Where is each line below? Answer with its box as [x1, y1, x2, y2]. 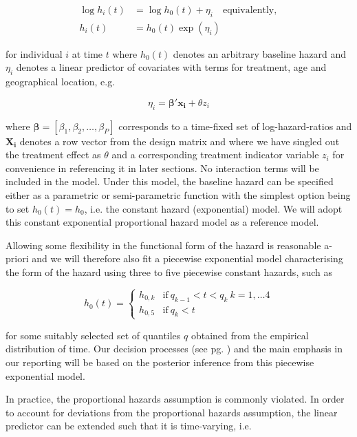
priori [6, 251, 29, 266]
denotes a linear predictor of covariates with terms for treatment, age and [16, 60, 327, 74]
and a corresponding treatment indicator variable [111, 147, 319, 162]
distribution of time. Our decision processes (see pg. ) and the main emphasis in [6, 341, 343, 356]
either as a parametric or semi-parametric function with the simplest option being [6, 188, 351, 202]
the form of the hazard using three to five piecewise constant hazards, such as [6, 264, 333, 279]
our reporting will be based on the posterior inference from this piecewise [6, 354, 314, 369]
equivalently [222, 6, 274, 16]
